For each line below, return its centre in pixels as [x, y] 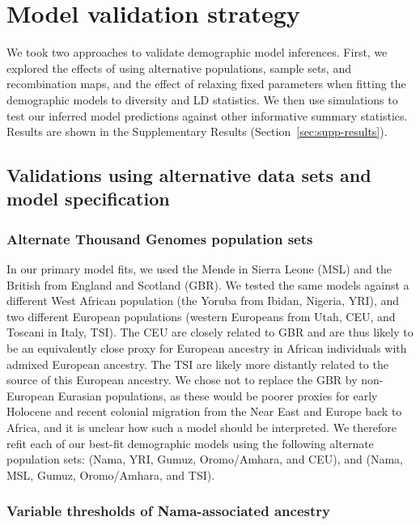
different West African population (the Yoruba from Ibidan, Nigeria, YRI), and [203, 301]
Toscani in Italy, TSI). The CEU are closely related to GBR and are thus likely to [210, 332]
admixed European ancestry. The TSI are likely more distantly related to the [197, 364]
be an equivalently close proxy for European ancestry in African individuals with [207, 348]
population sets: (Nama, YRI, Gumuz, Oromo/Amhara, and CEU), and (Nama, [205, 459]
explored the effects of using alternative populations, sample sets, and [179, 68]
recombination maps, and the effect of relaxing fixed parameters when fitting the [206, 84]
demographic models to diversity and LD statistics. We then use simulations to [202, 99]
